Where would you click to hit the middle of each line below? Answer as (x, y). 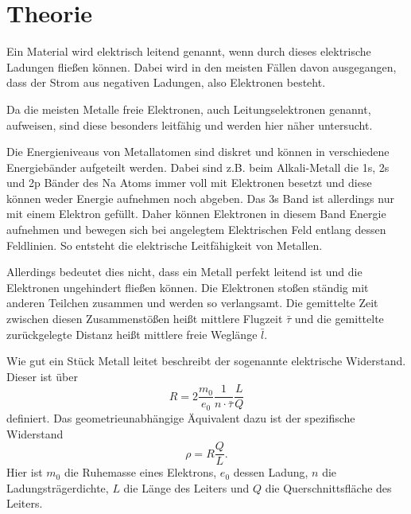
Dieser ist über (42, 376)
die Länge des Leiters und (186, 487)
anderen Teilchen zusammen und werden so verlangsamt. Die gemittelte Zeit (192, 303)
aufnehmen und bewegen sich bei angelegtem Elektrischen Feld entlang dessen (196, 230)
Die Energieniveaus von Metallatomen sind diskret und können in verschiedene (198, 152)
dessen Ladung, (271, 472)
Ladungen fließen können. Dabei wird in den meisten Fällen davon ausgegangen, (202, 66)
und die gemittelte (339, 319)
